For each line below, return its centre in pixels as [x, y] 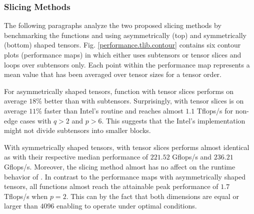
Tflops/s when [26, 196]
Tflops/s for [215, 110]
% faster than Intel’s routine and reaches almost [110, 110]
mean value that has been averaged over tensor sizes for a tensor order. [113, 74]
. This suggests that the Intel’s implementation [173, 120]
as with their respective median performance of [76, 157]
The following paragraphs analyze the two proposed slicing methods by [113, 25]
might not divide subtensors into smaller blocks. [77, 130]
